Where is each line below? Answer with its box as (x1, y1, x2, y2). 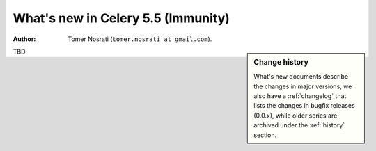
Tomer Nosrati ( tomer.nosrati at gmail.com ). (68, 35, 212, 43)
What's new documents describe (253, 72, 348, 81)
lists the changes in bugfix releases (253, 102, 355, 110)
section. (253, 131, 277, 139)
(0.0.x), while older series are (253, 111, 338, 120)
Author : (13, 35, 36, 43)
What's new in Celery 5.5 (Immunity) (13, 10, 230, 26)
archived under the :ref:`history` (253, 121, 345, 129)
